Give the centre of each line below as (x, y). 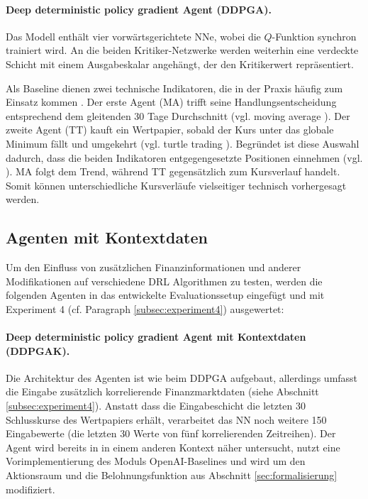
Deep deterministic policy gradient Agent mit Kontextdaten (156, 337)
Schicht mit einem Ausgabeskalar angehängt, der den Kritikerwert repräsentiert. (180, 64)
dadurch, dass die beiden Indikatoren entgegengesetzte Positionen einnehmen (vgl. (184, 157)
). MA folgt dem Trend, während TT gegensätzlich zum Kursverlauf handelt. (173, 171)
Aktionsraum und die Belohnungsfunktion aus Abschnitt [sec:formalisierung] (172, 475)
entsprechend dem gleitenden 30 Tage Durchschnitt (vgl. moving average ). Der (178, 115)
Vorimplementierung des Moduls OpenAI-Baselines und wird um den (156, 461)
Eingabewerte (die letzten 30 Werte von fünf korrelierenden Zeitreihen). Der (171, 433)
